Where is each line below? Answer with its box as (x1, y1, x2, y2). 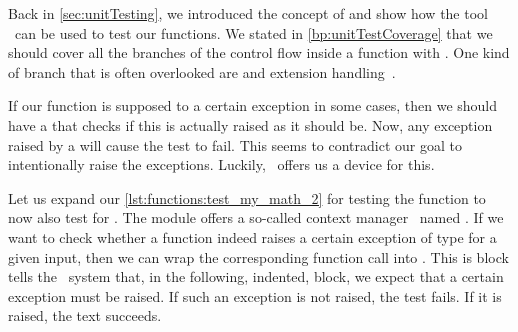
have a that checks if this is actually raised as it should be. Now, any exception (8, 114, 493, 135)
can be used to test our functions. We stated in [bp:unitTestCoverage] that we (14, 22, 493, 43)
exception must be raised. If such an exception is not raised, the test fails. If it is (8, 285, 502, 306)
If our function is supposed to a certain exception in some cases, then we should (8, 95, 498, 116)
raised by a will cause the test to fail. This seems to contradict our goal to (8, 134, 462, 155)
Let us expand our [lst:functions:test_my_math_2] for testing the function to (8, 187, 486, 208)
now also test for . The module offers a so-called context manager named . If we (8, 207, 504, 228)
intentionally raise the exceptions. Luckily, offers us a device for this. (8, 154, 435, 175)
